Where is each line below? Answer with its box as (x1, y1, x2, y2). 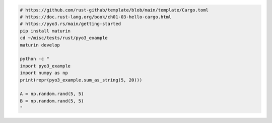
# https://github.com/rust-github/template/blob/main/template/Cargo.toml (20, 7, 209, 12)
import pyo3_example (20, 63, 71, 68)
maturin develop (20, 42, 60, 47)
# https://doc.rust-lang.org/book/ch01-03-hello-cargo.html (20, 14, 172, 19)
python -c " (20, 56, 50, 62)
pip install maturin (20, 28, 71, 33)
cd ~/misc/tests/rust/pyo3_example (20, 35, 108, 41)
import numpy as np (20, 70, 68, 76)
